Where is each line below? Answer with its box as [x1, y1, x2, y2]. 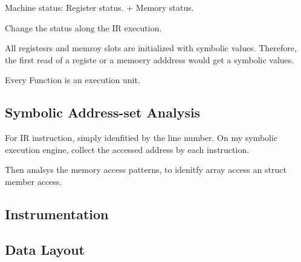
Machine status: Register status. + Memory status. [5, 1, 194, 13]
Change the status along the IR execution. [5, 21, 162, 34]
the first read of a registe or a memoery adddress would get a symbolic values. [5, 53, 294, 66]
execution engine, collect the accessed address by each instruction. [5, 143, 250, 155]
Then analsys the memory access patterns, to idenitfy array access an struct [5, 163, 286, 176]
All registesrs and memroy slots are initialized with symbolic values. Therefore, [5, 42, 297, 54]
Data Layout [5, 240, 85, 258]
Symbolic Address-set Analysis [5, 103, 201, 122]
